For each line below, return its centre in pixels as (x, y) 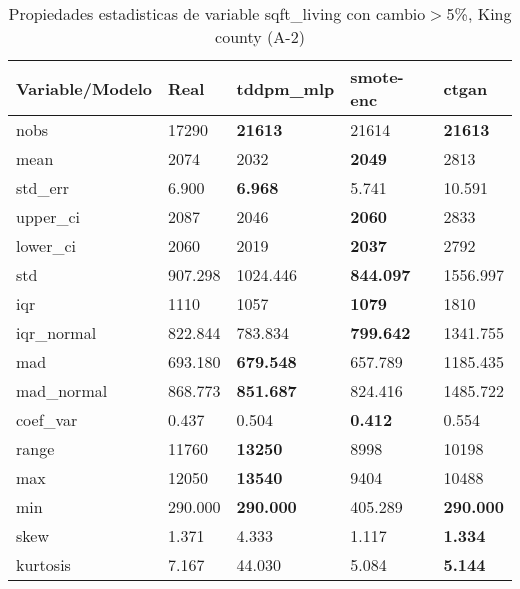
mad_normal (62, 390)
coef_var (47, 419)
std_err (43, 187)
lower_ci (46, 245)
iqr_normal (56, 332)
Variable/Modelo (84, 88)
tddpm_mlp (285, 88)
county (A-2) (260, 36)
